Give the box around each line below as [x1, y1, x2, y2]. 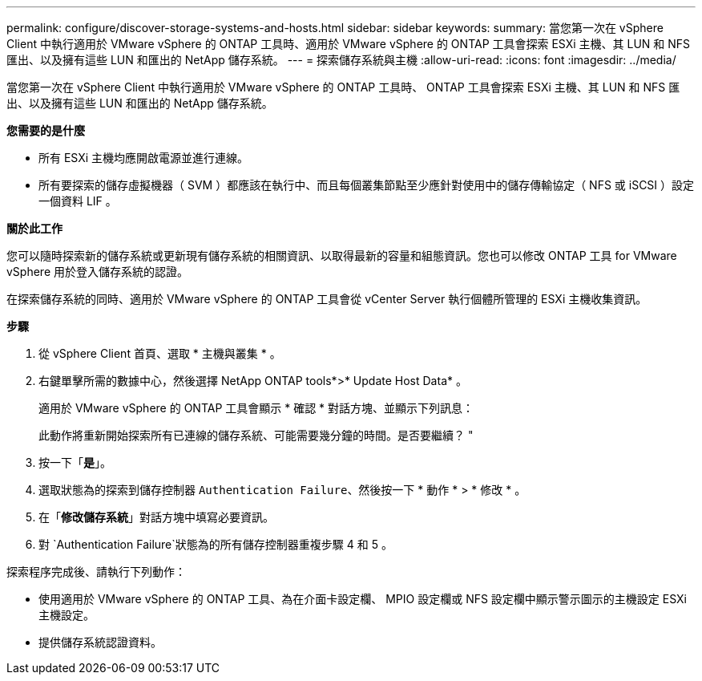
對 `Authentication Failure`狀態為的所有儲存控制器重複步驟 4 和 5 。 [38, 537, 393, 551]
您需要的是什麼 [6, 124, 85, 137]
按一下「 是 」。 [38, 456, 111, 469]
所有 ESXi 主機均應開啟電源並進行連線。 [38, 151, 249, 164]
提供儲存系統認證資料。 [38, 635, 162, 649]
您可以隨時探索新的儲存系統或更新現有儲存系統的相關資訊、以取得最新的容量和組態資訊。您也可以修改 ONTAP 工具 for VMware [6, 249, 677, 262]
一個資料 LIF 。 [38, 194, 117, 208]
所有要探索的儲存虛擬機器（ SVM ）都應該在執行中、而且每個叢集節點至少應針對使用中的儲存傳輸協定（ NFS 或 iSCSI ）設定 [38, 178, 695, 192]
